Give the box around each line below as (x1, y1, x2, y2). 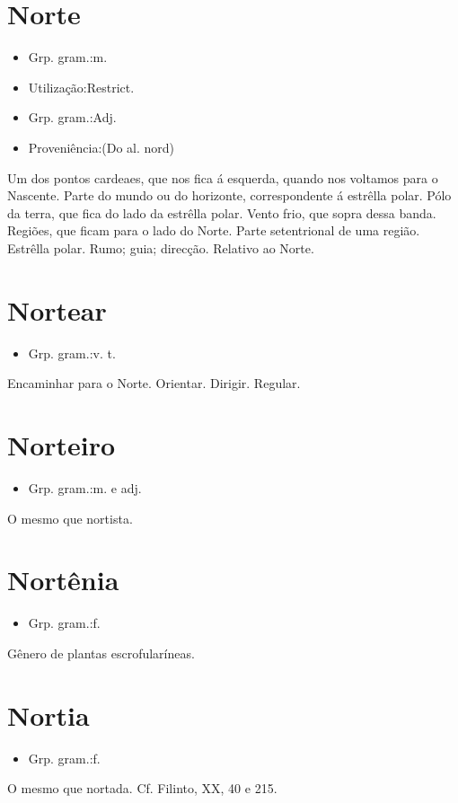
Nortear (7, 291, 107, 328)
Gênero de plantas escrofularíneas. (7, 643, 195, 662)
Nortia (7, 696, 90, 733)
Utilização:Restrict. (28, 77, 135, 96)
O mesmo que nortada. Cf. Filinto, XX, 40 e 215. (7, 779, 277, 798)
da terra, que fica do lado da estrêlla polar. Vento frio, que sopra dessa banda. (7, 203, 436, 222)
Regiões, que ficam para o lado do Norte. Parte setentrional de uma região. (7, 221, 420, 240)
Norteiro (7, 426, 116, 463)
